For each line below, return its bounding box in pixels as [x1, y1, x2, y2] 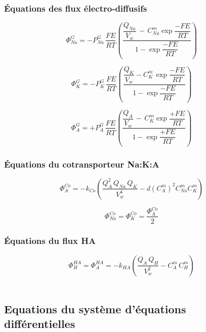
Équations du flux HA [4, 234, 96, 247]
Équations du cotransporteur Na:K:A [4, 157, 159, 170]
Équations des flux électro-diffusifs [4, 2, 147, 14]
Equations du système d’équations [4, 301, 186, 316]
